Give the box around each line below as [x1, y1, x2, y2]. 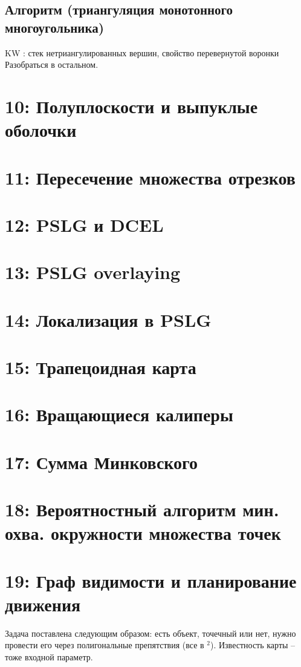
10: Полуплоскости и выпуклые [5, 93, 258, 118]
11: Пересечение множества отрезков [5, 165, 296, 189]
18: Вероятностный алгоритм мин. [5, 497, 279, 522]
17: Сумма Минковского [5, 449, 198, 474]
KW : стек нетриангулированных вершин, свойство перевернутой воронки [5, 46, 279, 59]
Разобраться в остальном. [5, 58, 99, 71]
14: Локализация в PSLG [5, 307, 212, 332]
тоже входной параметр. [5, 651, 93, 663]
